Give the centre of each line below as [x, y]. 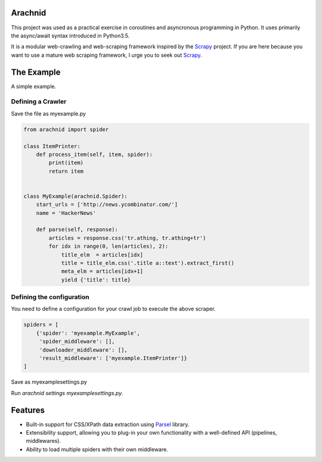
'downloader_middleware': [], [83, 350]
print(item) [66, 163]
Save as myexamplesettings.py [49, 382]
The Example [36, 72]
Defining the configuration [50, 297]
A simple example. [34, 86]
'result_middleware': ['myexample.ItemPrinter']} [113, 358]
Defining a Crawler [39, 101]
